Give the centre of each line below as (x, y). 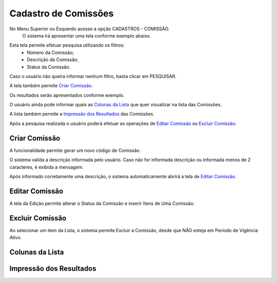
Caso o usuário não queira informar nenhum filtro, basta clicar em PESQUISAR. (93, 76)
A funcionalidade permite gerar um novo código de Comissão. (75, 150)
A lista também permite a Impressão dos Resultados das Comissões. (82, 114)
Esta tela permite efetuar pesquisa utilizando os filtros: (67, 45)
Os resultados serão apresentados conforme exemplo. (67, 95)
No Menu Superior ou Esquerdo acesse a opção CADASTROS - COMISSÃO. (90, 29)
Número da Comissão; (51, 52)
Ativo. (16, 238)
